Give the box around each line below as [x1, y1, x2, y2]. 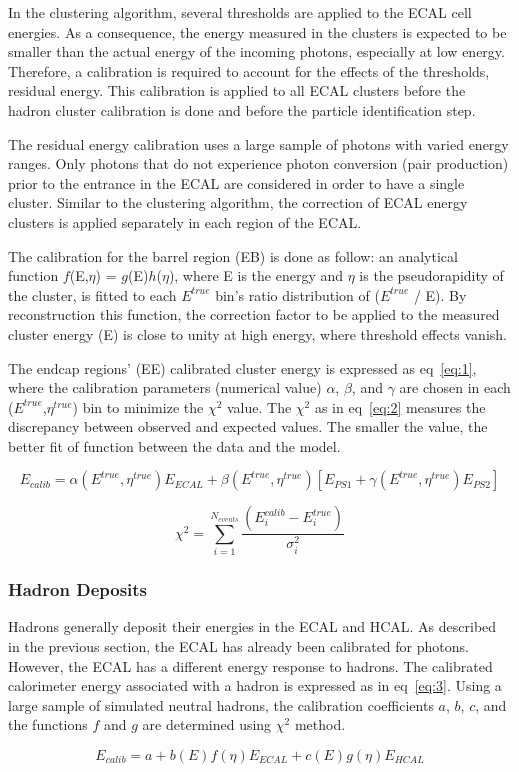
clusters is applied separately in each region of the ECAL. [8, 211, 362, 232]
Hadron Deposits [8, 577, 148, 602]
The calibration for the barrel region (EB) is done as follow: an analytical [8, 245, 458, 266]
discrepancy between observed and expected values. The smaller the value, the [8, 416, 488, 437]
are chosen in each [399, 377, 511, 398]
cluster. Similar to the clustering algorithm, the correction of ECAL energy [8, 192, 468, 213]
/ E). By [413, 284, 467, 305]
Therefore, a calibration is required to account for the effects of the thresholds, [8, 60, 490, 81]
